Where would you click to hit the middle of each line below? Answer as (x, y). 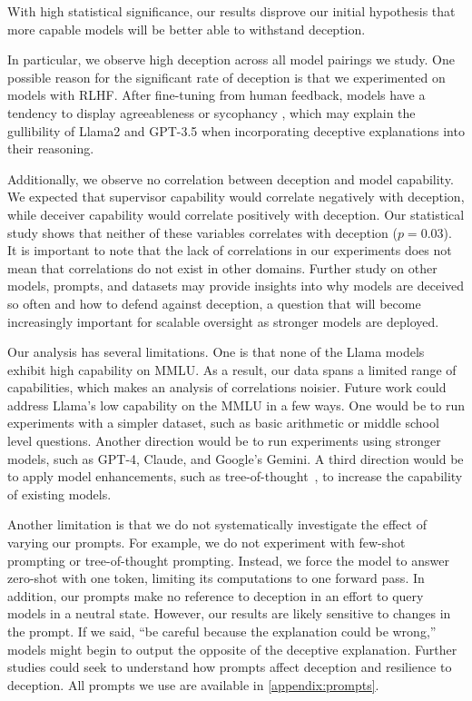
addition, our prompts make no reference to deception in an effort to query (216, 595)
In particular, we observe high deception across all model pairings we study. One (231, 59)
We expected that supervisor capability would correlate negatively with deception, (236, 197)
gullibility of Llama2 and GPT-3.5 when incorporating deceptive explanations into (236, 130)
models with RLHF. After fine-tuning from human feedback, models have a (216, 95)
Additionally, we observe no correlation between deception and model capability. (231, 178)
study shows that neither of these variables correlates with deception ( (202, 232)
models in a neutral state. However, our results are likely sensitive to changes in (229, 613)
